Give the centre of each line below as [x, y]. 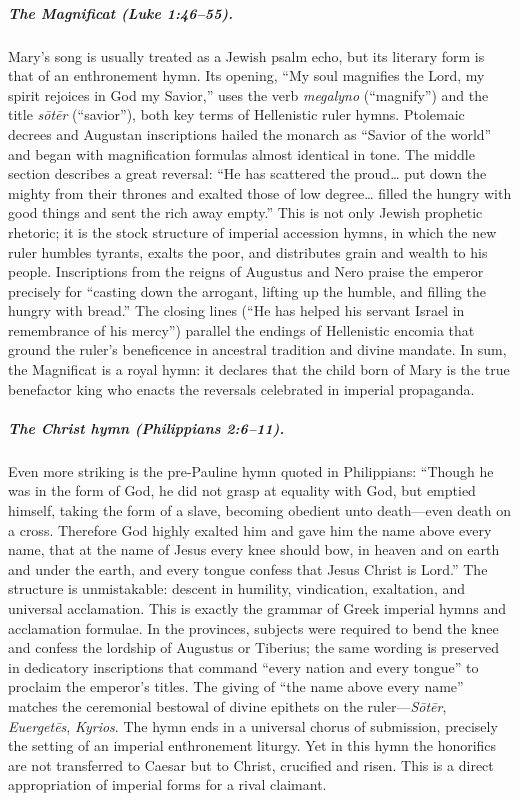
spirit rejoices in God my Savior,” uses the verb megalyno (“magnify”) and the [248, 94]
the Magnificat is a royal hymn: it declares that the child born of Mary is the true [259, 369]
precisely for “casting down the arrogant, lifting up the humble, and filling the [247, 290]
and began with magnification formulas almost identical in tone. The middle [241, 153]
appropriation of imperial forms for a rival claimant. [167, 784]
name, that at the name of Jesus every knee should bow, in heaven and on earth [254, 549]
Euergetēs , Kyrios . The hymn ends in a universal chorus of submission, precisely [253, 725]
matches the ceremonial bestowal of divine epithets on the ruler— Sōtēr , [227, 705]
